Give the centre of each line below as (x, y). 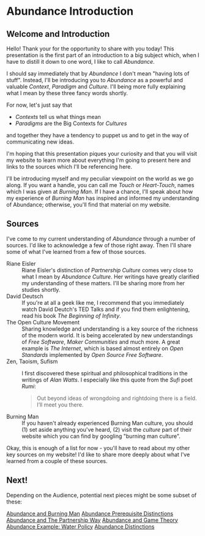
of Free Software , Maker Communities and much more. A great (101, 342)
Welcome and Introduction (58, 34)
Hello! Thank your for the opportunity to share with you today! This (90, 48)
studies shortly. (41, 289)
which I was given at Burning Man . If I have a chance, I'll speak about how (100, 192)
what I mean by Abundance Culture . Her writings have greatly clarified (110, 277)
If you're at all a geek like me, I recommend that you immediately (103, 302)
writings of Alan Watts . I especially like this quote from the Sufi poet (107, 380)
